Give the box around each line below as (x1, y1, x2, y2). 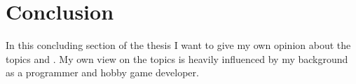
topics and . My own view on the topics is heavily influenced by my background (6, 51, 348, 66)
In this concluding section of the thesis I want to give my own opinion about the (6, 38, 351, 52)
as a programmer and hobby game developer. (6, 65, 199, 80)
